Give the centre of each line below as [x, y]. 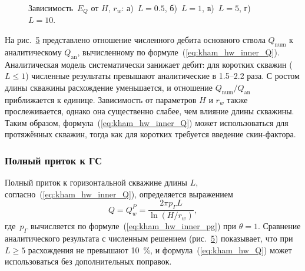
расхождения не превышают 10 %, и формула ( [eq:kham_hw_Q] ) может [160, 249]
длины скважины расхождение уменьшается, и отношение [109, 87]
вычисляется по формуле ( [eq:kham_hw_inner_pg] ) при [133, 226]
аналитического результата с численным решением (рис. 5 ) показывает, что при [149, 238]
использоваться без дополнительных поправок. [88, 261]
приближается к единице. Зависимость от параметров [101, 99]
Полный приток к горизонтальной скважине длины [96, 182]
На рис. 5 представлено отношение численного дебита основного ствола [135, 40]
